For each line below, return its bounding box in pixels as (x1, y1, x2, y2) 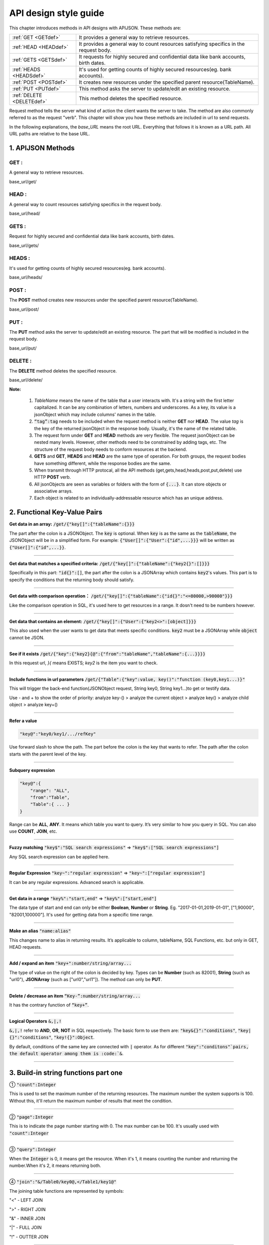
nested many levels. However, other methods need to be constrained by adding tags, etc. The (34, 439, 227, 445)
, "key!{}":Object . (51, 1034, 95, 1040)
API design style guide (9, 7, 105, 18)
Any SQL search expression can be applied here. (9, 854, 110, 860)
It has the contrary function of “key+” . (9, 1001, 89, 1008)
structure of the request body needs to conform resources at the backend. (34, 446, 187, 452)
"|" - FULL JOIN (9, 1225, 42, 1231)
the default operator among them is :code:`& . (9, 1050, 124, 1056)
